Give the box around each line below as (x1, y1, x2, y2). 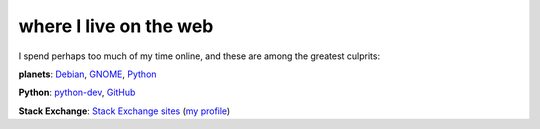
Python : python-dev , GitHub (18, 86, 136, 99)
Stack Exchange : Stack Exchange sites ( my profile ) (18, 105, 231, 117)
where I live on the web (18, 15, 214, 37)
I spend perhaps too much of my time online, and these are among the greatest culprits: (18, 50, 380, 62)
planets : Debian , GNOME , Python (18, 68, 157, 80)
